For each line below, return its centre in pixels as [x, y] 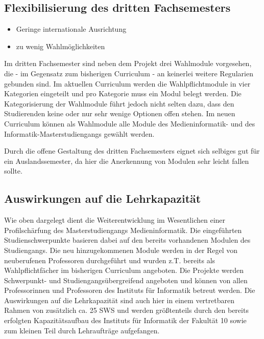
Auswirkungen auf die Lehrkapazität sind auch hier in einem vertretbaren [119, 300]
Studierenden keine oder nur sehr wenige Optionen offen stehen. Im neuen [120, 113]
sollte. [13, 171]
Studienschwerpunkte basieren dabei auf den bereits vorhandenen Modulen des [127, 240]
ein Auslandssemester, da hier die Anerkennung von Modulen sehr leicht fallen [127, 161]
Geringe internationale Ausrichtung [71, 29]
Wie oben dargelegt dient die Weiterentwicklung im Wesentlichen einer [115, 220]
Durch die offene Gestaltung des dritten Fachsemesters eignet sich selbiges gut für [132, 151]
